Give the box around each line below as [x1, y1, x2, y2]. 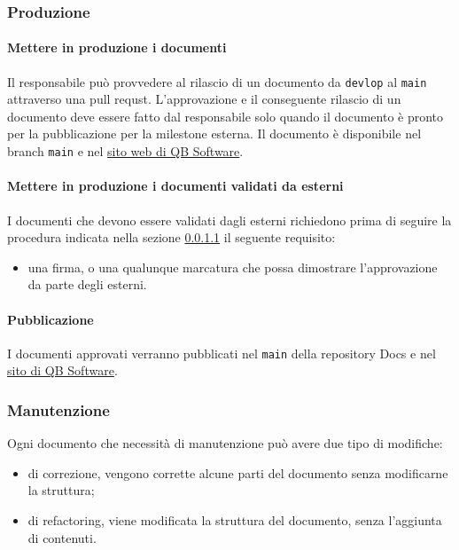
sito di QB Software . [7, 361, 118, 380]
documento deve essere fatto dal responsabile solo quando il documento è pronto [7, 106, 444, 125]
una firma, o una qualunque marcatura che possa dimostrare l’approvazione [27, 257, 438, 276]
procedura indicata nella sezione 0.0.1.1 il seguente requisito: [7, 228, 336, 247]
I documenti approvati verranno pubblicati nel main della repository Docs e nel [7, 343, 436, 362]
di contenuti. [27, 528, 97, 546]
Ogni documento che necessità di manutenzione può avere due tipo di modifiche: [7, 434, 443, 452]
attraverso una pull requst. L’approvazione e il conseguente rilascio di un [7, 90, 401, 108]
